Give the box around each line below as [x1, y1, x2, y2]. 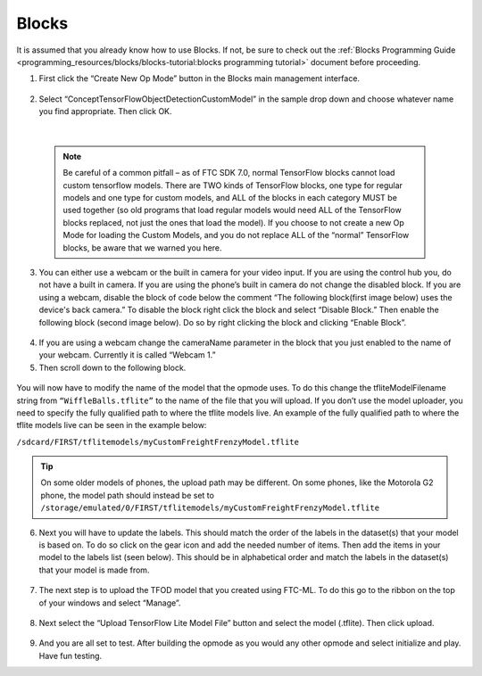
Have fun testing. [38, 650, 103, 661]
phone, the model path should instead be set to [40, 490, 214, 500]
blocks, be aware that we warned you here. [62, 242, 222, 253]
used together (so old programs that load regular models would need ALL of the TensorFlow [62, 205, 402, 216]
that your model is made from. [38, 565, 150, 575]
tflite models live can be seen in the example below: [16, 420, 207, 431]
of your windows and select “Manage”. [38, 598, 181, 608]
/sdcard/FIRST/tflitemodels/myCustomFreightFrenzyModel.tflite [16, 437, 299, 447]
